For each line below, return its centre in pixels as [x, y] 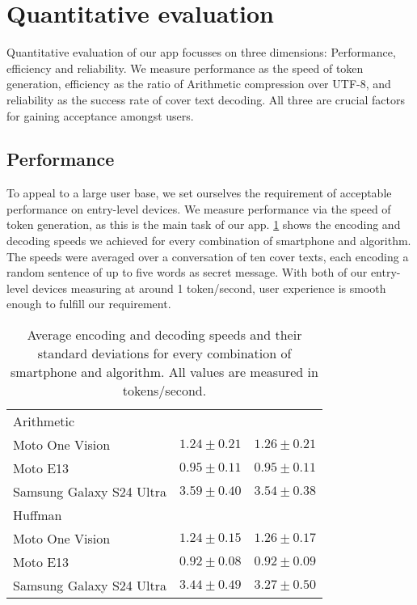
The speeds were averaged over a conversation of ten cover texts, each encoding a [208, 256]
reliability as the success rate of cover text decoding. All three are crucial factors [206, 99]
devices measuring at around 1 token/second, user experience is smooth [209, 288]
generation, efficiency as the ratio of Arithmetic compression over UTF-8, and [199, 84]
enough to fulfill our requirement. [89, 304]
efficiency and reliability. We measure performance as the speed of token [185, 68]
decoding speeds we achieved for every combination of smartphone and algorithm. [209, 241]
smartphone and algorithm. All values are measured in [164, 372]
